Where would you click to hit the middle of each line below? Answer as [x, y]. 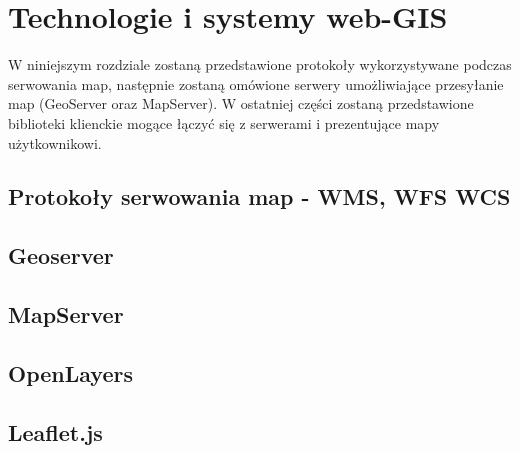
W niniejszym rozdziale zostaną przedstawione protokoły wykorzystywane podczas [260, 64]
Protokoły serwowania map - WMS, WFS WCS [259, 196]
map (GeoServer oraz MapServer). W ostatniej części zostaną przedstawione [241, 103]
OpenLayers [70, 372]
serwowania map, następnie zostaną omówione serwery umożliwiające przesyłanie [256, 83]
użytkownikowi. [55, 142]
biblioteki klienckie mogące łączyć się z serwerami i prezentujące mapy [224, 122]
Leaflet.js [55, 431]
